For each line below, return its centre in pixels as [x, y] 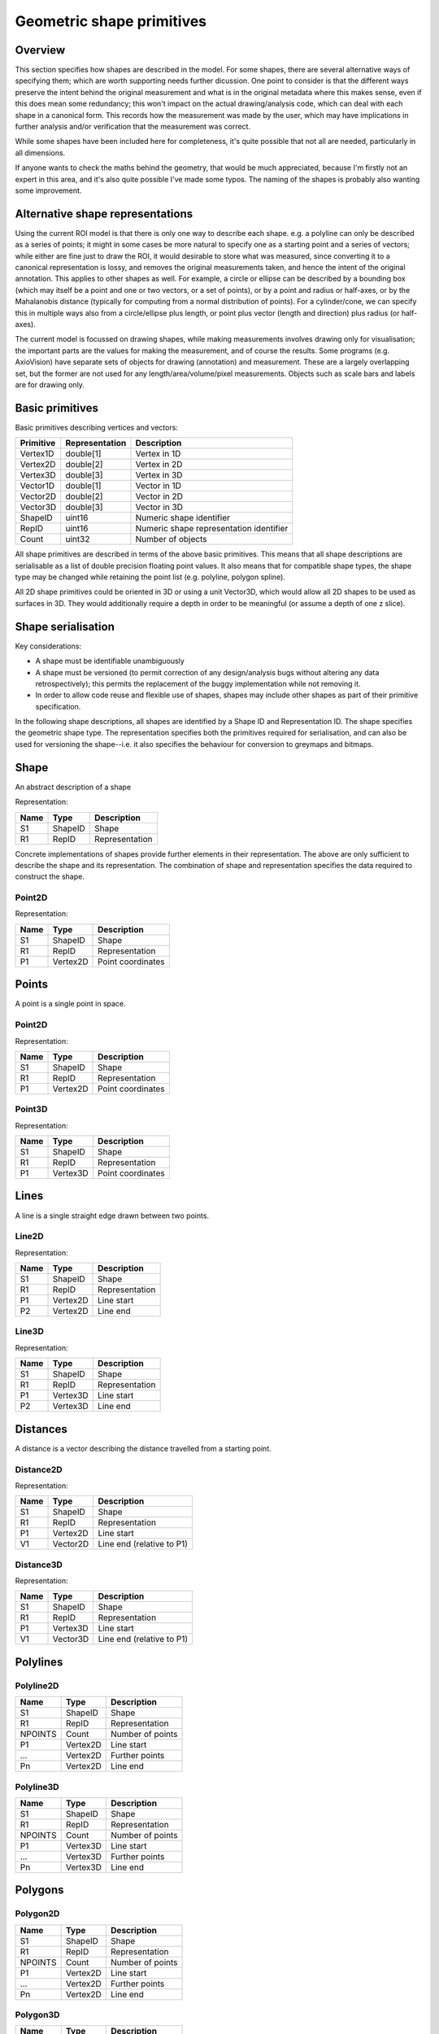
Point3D [31, 1109]
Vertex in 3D [159, 475]
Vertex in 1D [158, 454]
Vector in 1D [159, 486]
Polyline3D [37, 1787]
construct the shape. [50, 877]
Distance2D [39, 1469]
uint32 [78, 539]
